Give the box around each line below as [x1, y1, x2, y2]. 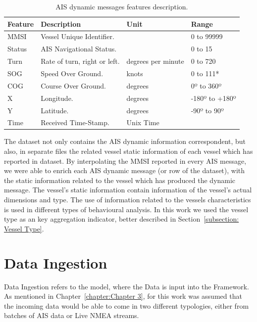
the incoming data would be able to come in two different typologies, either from [4, 300, 249, 311]
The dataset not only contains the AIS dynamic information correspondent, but [4, 136, 246, 146]
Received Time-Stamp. [41, 117, 109, 128]
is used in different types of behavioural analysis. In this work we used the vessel [4, 204, 249, 214]
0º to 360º [191, 80, 222, 91]
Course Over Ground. [41, 80, 106, 91]
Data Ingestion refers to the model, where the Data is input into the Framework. [4, 281, 249, 291]
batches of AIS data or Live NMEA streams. [4, 310, 139, 321]
